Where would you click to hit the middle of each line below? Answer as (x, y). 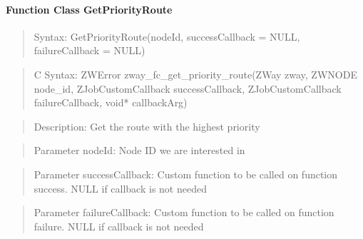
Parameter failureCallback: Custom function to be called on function (184, 212)
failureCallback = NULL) (90, 50)
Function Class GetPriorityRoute (89, 9)
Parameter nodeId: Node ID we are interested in (139, 150)
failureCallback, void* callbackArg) (111, 102)
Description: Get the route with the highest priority (147, 126)
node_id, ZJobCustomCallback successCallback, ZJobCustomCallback (188, 88)
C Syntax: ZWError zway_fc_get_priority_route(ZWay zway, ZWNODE (195, 74)
